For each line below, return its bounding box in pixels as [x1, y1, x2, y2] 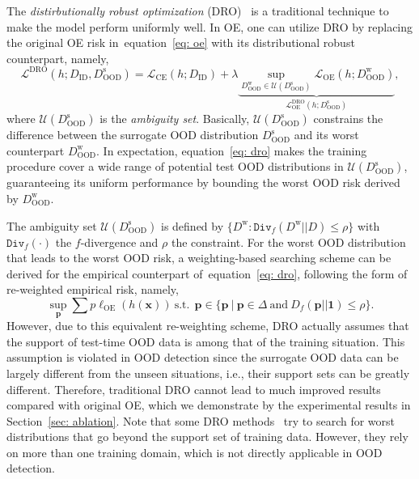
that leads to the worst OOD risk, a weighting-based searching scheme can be [6, 249, 391, 266]
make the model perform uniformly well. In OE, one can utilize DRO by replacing [6, 18, 413, 35]
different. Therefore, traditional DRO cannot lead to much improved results [6, 380, 381, 397]
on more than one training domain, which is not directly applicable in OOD [6, 443, 383, 460]
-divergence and [80, 233, 159, 250]
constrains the [313, 110, 383, 127]
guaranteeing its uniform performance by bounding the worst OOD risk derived [6, 174, 400, 191]
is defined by [161, 217, 224, 234]
